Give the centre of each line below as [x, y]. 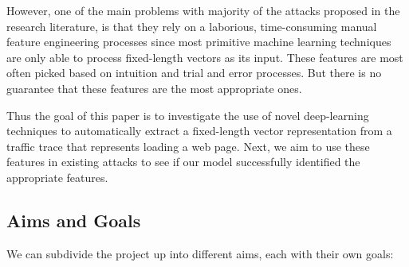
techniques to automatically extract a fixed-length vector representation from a [199, 131]
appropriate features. [57, 177]
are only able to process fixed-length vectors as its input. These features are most [205, 57]
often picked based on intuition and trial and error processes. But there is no [194, 73]
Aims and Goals [74, 220]
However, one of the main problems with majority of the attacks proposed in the [203, 10]
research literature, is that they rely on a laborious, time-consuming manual [192, 26]
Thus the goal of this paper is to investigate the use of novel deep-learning [188, 115]
